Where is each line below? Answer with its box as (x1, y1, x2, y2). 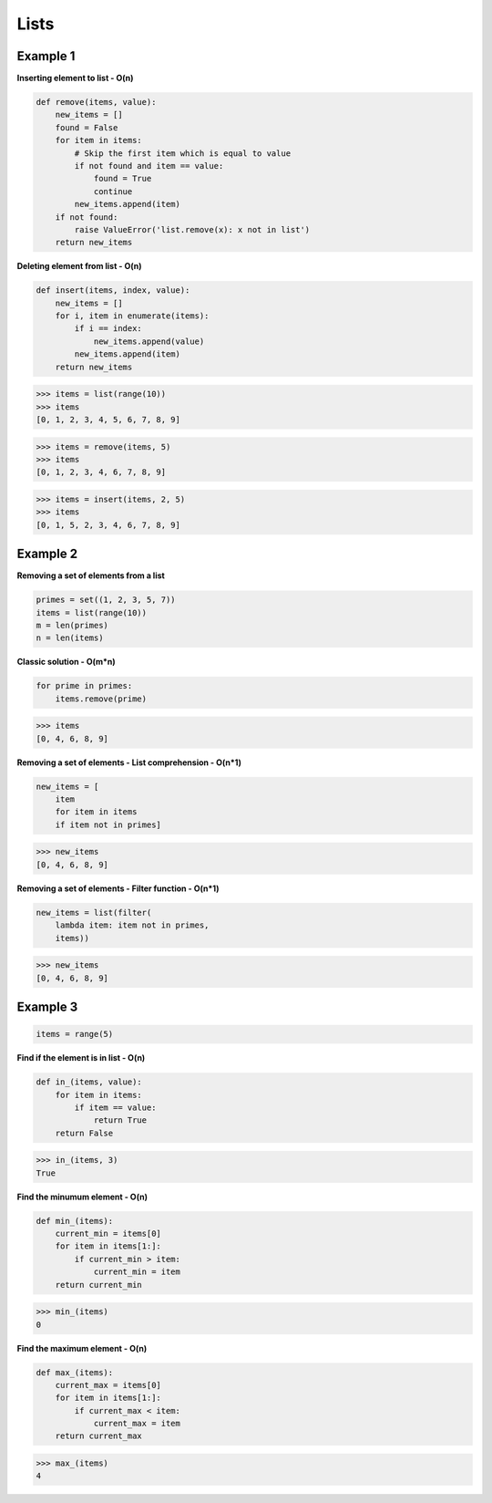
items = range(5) (36, 1029, 114, 1040)
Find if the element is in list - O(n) (16, 1052, 146, 1063)
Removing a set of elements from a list (16, 570, 166, 581)
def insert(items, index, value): (36, 285, 190, 295)
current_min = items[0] (55, 1228, 161, 1239)
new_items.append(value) (93, 336, 205, 347)
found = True (93, 173, 152, 184)
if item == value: (74, 1102, 157, 1113)
